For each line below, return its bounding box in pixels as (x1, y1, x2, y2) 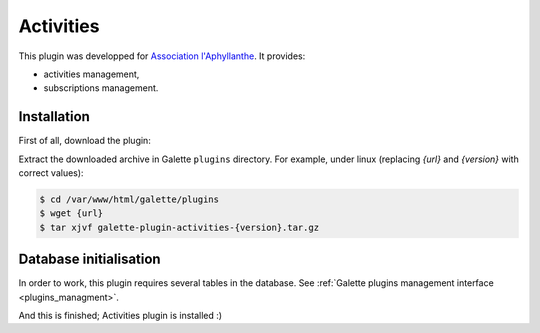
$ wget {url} (39, 208, 104, 219)
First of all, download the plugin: (18, 135, 152, 147)
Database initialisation (18, 251, 161, 268)
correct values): (18, 167, 84, 179)
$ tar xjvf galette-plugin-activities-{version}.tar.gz (39, 221, 320, 233)
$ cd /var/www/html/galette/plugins (39, 194, 220, 205)
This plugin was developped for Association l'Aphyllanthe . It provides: (18, 50, 306, 62)
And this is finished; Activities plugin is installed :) (18, 310, 223, 322)
